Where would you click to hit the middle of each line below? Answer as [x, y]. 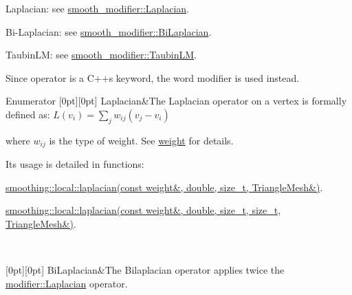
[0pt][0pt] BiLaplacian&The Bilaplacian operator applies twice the [145, 270]
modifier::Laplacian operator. [67, 283]
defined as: [28, 114]
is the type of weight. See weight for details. [141, 140]
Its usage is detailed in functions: [75, 164]
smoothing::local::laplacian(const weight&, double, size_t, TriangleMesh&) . [164, 187]
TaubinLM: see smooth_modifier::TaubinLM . [101, 55]
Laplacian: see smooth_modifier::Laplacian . [98, 8]
